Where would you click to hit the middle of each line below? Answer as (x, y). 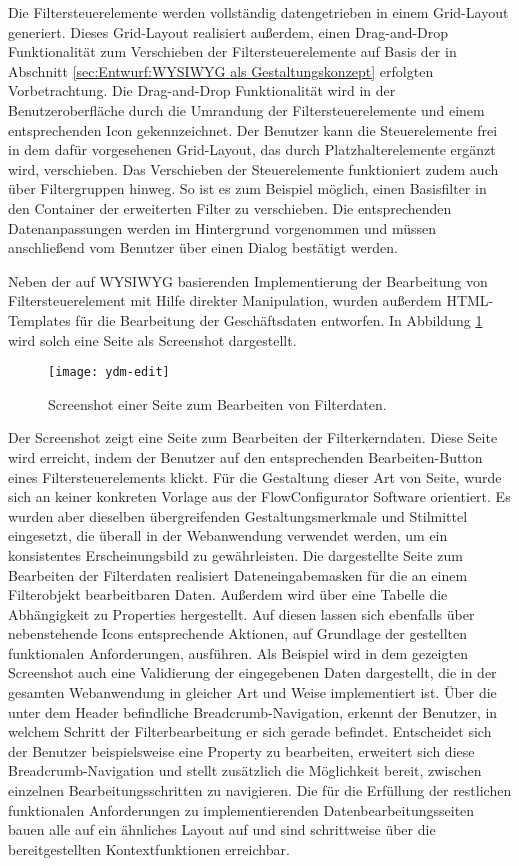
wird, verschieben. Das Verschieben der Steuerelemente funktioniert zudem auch (253, 168)
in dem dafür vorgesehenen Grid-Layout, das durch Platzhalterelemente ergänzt (252, 149)
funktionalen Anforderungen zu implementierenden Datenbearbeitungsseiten (241, 809)
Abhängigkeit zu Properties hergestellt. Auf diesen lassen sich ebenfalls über (241, 613)
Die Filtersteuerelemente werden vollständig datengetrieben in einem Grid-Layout (258, 12)
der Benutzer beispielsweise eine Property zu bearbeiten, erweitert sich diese (241, 750)
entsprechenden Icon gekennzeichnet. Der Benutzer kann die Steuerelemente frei (253, 129)
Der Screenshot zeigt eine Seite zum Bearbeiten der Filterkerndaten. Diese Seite (253, 437)
